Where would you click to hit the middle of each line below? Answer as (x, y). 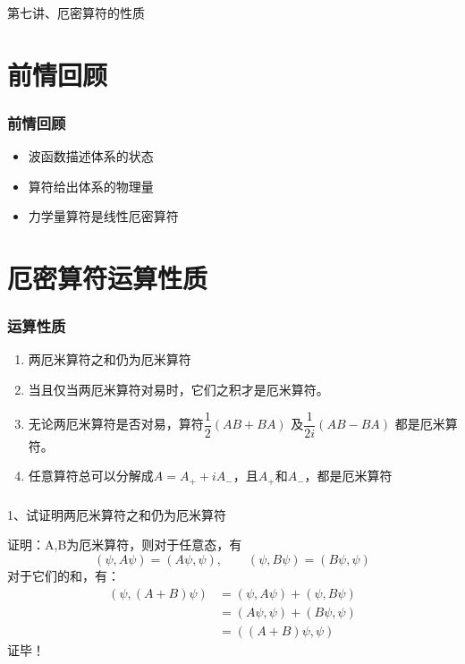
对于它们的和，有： (63, 575)
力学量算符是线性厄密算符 (103, 216)
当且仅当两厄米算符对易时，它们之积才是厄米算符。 (178, 390)
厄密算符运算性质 (108, 278)
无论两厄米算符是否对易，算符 (116, 424)
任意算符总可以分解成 (91, 476)
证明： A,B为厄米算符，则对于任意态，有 (125, 545)
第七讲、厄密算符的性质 (76, 12)
